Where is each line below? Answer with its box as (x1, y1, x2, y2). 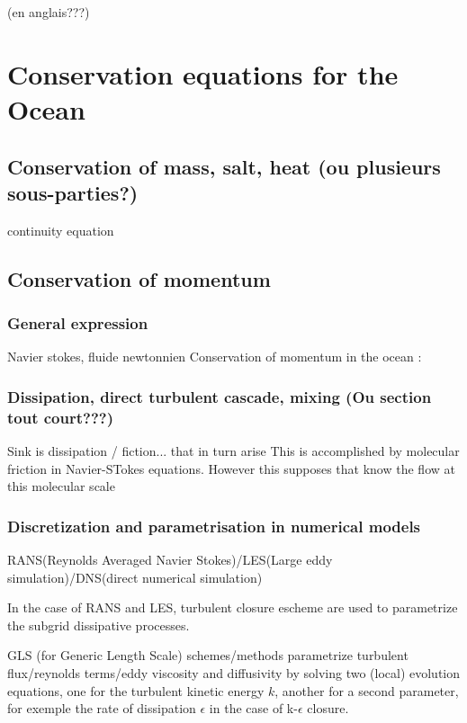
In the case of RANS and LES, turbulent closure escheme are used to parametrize (7, 598, 458, 617)
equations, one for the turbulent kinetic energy (7, 681, 265, 700)
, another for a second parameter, (274, 681, 459, 700)
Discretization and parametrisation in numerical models (7, 514, 421, 537)
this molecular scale (7, 477, 115, 495)
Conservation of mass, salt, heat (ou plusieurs (7, 152, 441, 180)
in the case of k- (209, 699, 298, 718)
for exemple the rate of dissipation (7, 699, 196, 718)
